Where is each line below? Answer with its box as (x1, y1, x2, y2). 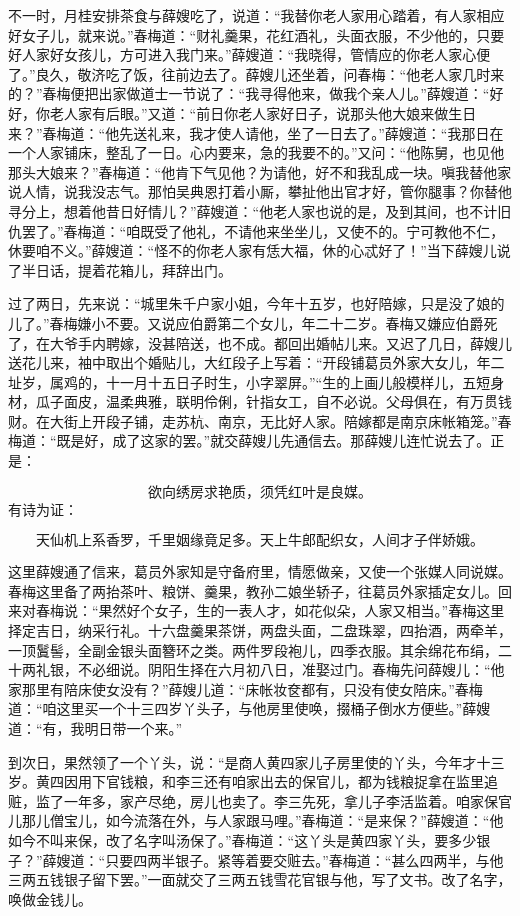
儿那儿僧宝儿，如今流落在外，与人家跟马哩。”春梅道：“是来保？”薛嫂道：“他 (8, 810, 504, 831)
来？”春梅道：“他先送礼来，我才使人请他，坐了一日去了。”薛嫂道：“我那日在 (8, 122, 504, 143)
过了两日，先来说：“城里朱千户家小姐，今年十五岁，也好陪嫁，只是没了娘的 (8, 293, 505, 314)
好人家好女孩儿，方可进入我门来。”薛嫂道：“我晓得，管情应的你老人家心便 (8, 44, 491, 65)
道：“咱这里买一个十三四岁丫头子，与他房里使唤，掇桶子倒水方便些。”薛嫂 (8, 698, 491, 719)
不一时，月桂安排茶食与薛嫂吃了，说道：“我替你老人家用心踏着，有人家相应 (8, 5, 505, 25)
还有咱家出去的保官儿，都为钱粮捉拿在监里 (203, 771, 484, 792)
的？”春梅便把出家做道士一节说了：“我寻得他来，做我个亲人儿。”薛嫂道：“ (8, 83, 490, 104)
